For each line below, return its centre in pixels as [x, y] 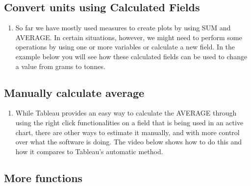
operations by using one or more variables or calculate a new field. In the [125, 47]
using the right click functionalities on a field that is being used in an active [129, 122]
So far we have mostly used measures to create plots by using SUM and [123, 28]
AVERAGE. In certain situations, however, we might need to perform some [129, 37]
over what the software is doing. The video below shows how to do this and [129, 142]
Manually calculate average [74, 92]
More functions [43, 177]
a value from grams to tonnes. [60, 66]
